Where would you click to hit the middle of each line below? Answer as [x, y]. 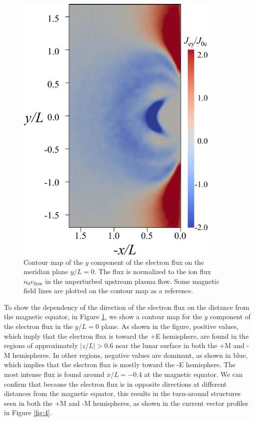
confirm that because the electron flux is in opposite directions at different [116, 384]
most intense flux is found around [54, 374]
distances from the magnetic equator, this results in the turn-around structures [122, 393]
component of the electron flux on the [147, 262]
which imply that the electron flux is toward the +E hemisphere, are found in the [126, 336]
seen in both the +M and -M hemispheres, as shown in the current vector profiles [126, 403]
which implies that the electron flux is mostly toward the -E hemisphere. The [120, 364]
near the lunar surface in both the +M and [180, 345]
